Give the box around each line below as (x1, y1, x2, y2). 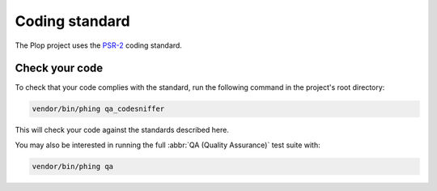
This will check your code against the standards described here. (15, 125, 230, 135)
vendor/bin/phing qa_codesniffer (32, 104, 165, 113)
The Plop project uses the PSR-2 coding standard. (15, 40, 182, 50)
